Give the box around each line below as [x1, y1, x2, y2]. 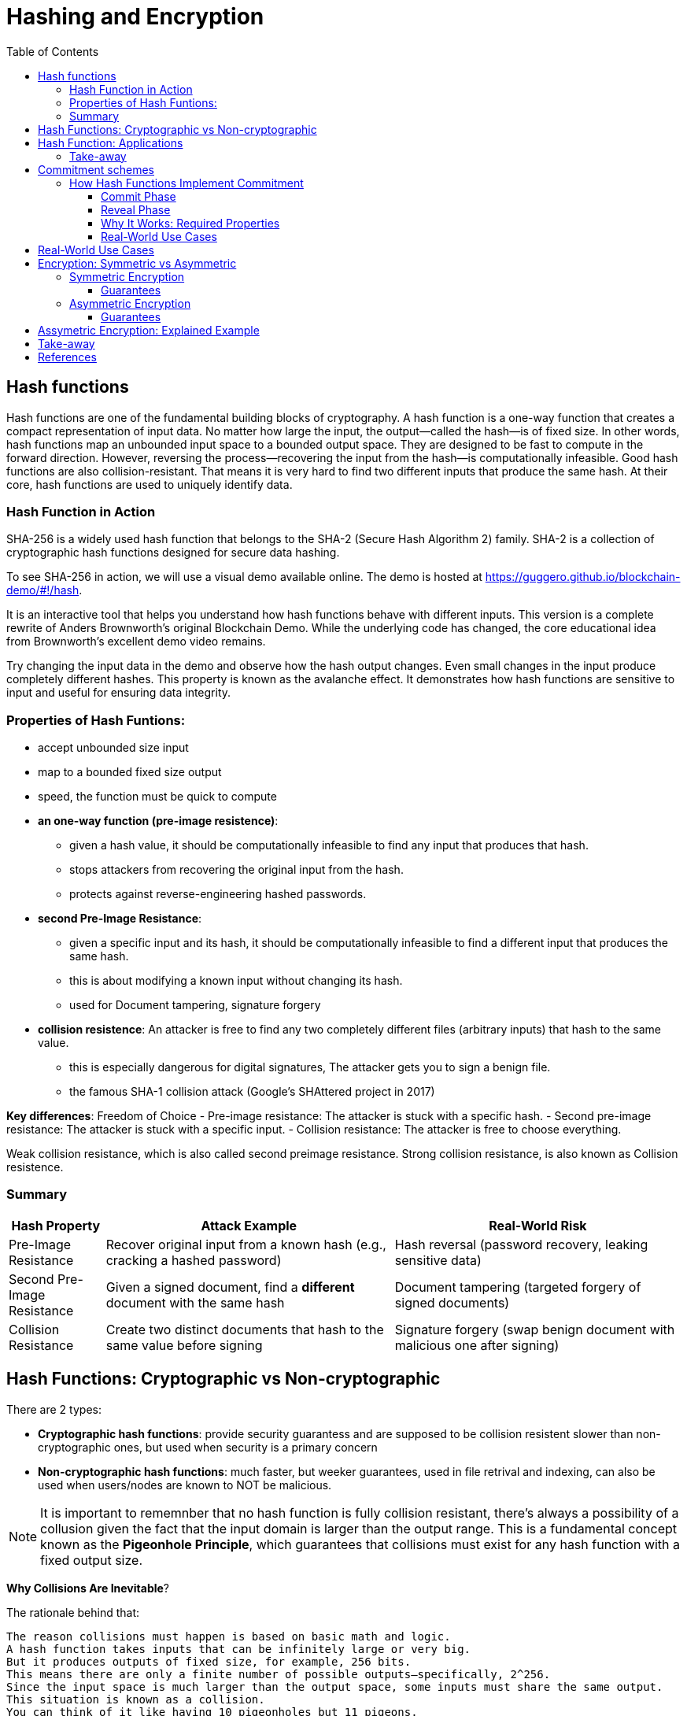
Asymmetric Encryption [69, 296, 191, 310]
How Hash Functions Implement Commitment [69, 176, 304, 190]
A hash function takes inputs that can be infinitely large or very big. [6, 1642, 471, 1655]
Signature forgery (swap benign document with [394, 1321, 675, 1337]
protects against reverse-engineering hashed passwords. [69, 887, 367, 901]
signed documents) [394, 1294, 510, 1311]
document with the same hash [105, 1294, 285, 1311]
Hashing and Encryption [6, 3, 264, 30]
